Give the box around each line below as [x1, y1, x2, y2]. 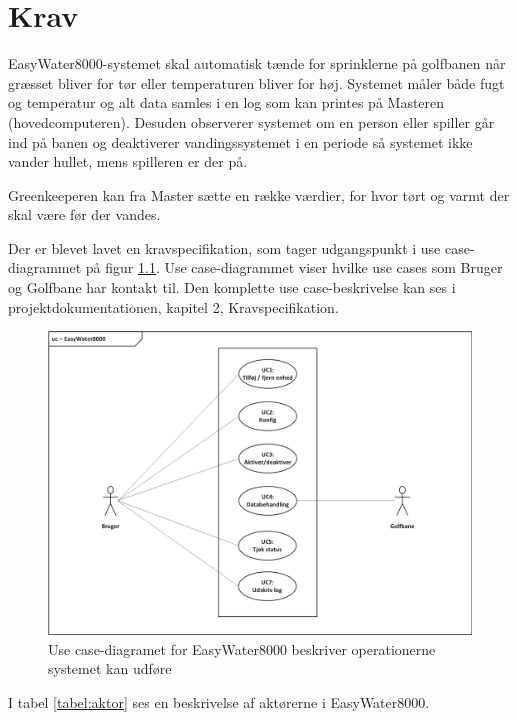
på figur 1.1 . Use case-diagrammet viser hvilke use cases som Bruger [85, 257, 503, 278]
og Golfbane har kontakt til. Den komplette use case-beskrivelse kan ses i [8, 277, 456, 298]
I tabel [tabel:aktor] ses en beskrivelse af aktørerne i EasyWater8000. [8, 691, 430, 712]
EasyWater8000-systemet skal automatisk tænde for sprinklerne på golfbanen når [8, 53, 506, 74]
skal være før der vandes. [8, 204, 161, 225]
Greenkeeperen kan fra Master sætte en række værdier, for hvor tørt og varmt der [8, 184, 510, 205]
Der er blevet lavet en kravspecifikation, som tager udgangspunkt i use [8, 237, 441, 258]
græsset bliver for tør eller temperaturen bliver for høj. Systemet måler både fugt [8, 72, 505, 93]
